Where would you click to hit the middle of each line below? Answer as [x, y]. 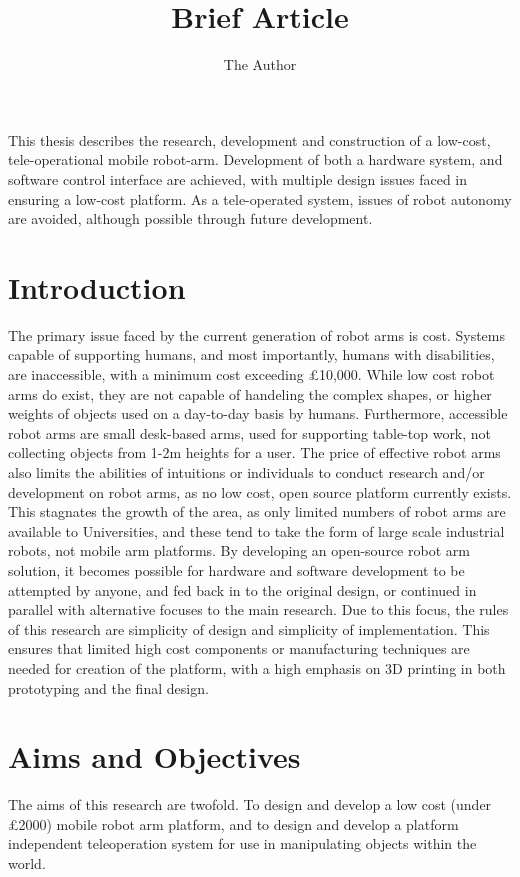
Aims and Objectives [154, 756]
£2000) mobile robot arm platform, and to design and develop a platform [233, 823]
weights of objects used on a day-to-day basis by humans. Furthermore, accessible [258, 413]
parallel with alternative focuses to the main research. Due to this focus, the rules [258, 609]
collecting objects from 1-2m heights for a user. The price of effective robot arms [254, 452]
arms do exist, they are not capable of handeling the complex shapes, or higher [250, 393]
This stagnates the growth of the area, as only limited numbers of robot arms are [257, 511]
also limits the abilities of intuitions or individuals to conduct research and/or [246, 471]
